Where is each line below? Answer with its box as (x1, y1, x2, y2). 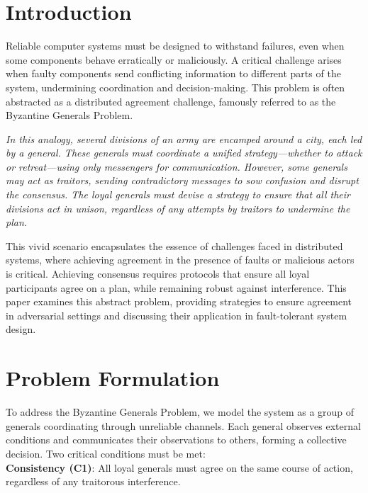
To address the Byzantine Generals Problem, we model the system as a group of (6, 404, 355, 419)
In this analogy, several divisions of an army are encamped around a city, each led (6, 131, 362, 146)
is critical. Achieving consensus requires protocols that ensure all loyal (6, 266, 310, 281)
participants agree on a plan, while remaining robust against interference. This (6, 280, 347, 295)
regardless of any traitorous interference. (6, 474, 181, 489)
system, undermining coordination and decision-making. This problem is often (6, 79, 345, 94)
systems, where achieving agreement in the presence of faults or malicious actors (6, 252, 355, 267)
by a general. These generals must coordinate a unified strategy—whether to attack (6, 145, 362, 160)
